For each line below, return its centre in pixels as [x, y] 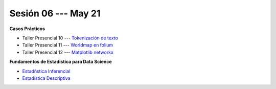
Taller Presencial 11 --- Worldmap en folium [68, 45]
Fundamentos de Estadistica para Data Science [61, 62]
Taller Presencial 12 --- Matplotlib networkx [68, 52]
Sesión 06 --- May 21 [55, 13]
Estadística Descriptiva [47, 78]
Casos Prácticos [27, 29]
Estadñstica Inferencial [46, 71]
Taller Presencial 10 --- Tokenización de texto [70, 38]
